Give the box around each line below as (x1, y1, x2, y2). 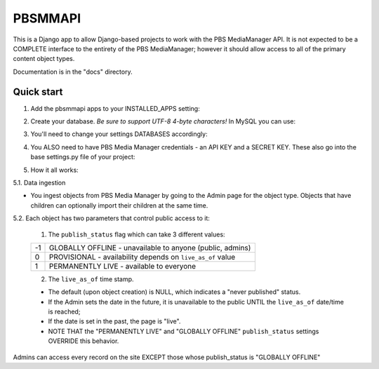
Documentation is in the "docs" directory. (13, 67, 133, 76)
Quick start (13, 86, 63, 98)
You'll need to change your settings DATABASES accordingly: (30, 130, 208, 138)
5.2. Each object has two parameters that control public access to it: (13, 214, 211, 222)
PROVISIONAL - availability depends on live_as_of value (49, 252, 236, 262)
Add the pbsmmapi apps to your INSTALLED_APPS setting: (30, 104, 200, 112)
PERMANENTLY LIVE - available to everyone (49, 261, 197, 271)
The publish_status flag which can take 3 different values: (48, 230, 225, 239)
